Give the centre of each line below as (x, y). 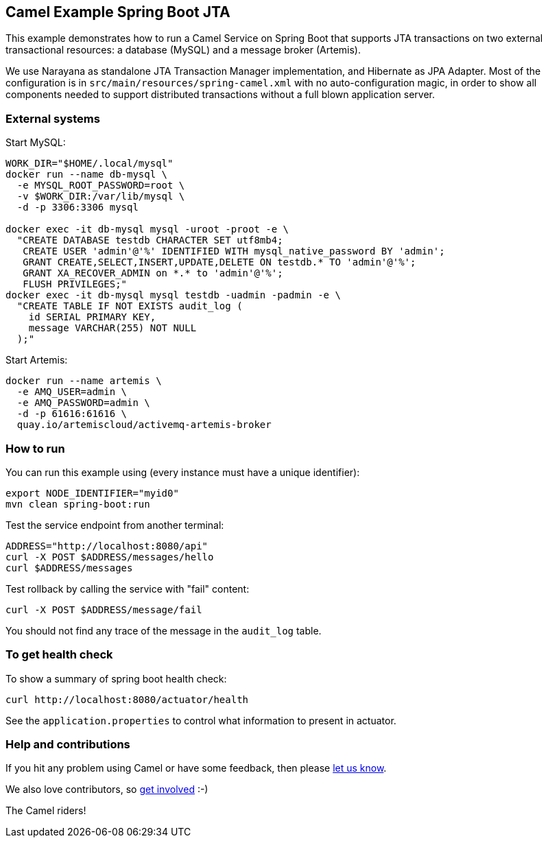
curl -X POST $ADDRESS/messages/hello (110, 557)
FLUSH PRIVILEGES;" (75, 284)
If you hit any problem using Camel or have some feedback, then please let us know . (196, 768)
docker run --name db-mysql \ (87, 175)
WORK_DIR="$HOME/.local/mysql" (90, 164)
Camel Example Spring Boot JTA (118, 12)
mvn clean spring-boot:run (78, 504)
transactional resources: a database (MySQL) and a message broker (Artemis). (183, 50)
